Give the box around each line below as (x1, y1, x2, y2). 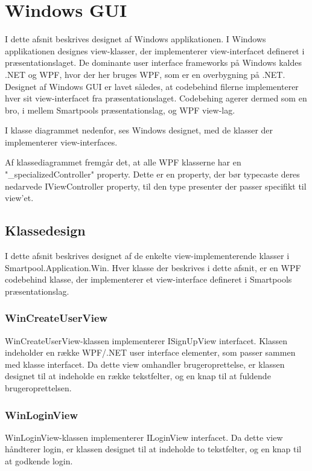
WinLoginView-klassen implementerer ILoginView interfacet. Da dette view (5, 431, 283, 443)
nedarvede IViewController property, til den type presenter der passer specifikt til (5, 179, 307, 192)
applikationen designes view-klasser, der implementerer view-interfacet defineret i (5, 44, 305, 57)
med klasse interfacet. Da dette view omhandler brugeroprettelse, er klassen (5, 357, 285, 370)
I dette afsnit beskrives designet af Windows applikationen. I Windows (5, 33, 266, 45)
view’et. (5, 191, 34, 204)
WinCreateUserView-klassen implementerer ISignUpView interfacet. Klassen (5, 334, 287, 347)
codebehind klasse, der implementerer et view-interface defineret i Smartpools (5, 273, 292, 286)
